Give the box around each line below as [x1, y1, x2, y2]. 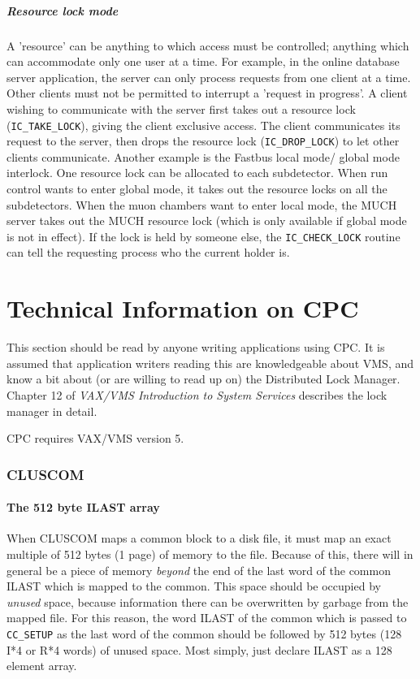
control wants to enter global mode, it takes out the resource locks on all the [6, 180, 388, 197]
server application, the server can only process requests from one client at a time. [6, 68, 411, 85]
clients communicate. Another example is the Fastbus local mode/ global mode [6, 148, 400, 165]
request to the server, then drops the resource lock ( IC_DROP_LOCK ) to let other [6, 132, 400, 149]
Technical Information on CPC [6, 292, 359, 325]
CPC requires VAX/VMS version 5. [6, 430, 184, 447]
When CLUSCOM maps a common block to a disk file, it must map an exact [6, 530, 392, 547]
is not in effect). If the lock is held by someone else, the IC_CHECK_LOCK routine [6, 227, 401, 244]
